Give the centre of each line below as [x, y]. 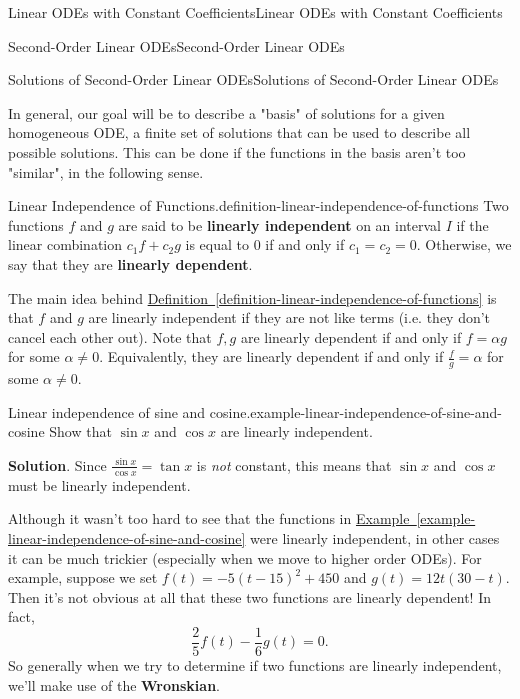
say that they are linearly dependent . [130, 263]
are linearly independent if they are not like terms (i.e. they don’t [289, 317]
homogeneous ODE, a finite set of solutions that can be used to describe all [239, 132]
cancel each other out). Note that [110, 336]
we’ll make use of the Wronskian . [114, 684]
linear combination [65, 244]
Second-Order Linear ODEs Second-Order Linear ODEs [176, 45]
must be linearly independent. [99, 484]
